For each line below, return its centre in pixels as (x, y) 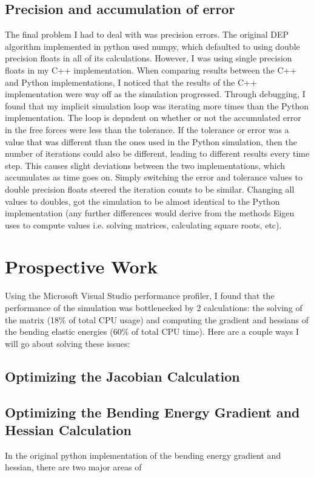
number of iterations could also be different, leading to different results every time (157, 153)
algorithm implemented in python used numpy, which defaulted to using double (152, 46)
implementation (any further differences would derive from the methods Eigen (150, 213)
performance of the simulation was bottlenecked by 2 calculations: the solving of (154, 308)
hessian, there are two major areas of (73, 467)
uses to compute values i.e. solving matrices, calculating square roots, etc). (143, 225)
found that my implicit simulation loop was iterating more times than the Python (157, 105)
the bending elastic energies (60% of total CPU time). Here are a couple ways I (152, 331)
